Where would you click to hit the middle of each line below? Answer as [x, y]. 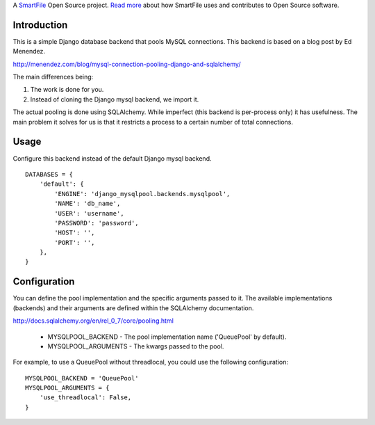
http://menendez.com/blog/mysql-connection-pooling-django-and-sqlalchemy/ [127, 64]
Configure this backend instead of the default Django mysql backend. [112, 158]
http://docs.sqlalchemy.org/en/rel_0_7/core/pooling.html [93, 321]
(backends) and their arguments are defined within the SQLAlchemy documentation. [133, 308]
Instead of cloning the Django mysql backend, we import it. [115, 99]
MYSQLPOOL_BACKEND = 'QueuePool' [82, 378]
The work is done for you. [67, 90]
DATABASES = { [49, 174]
